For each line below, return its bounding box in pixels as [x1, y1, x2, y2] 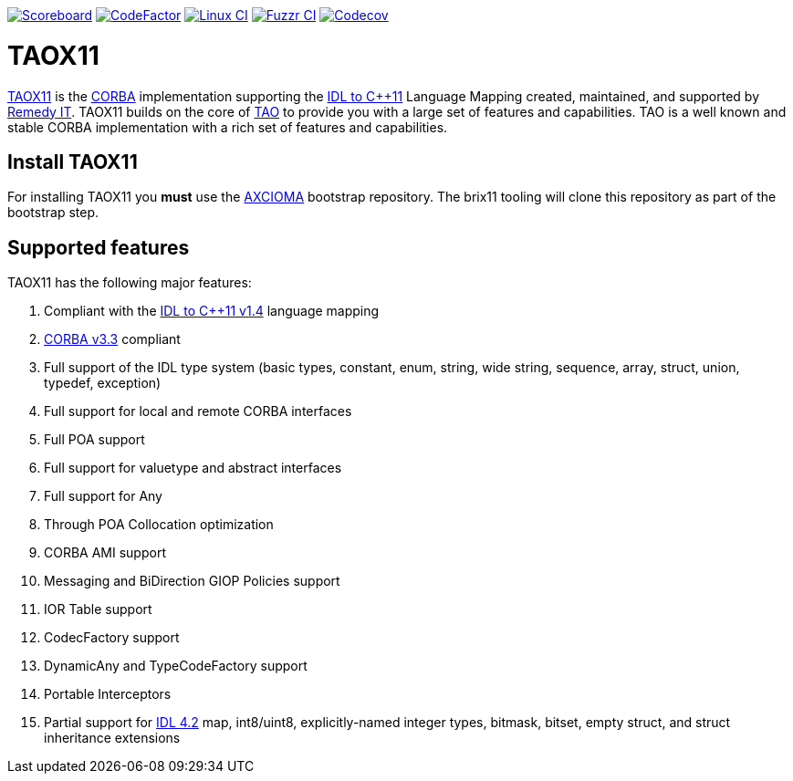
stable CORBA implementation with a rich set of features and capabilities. [7, 119, 448, 135]
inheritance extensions [44, 730, 181, 746]
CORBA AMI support [44, 545, 166, 561]
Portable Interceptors [44, 686, 172, 703]
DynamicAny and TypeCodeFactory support [44, 658, 308, 674]
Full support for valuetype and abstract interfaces [44, 460, 342, 476]
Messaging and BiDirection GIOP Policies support [44, 573, 340, 589]
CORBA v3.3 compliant [44, 331, 181, 348]
